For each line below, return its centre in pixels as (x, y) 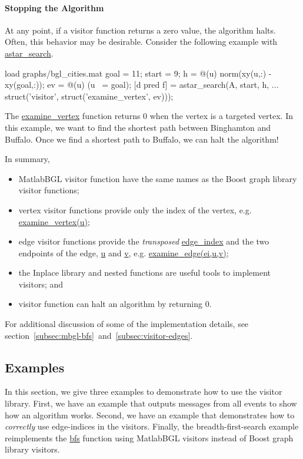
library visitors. (32, 449)
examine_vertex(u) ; (54, 221)
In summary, (27, 159)
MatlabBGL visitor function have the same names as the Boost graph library (158, 178)
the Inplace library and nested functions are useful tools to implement (145, 273)
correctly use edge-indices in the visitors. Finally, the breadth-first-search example (152, 426)
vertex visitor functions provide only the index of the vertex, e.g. (135, 209)
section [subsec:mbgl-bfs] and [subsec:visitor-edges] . (99, 335)
